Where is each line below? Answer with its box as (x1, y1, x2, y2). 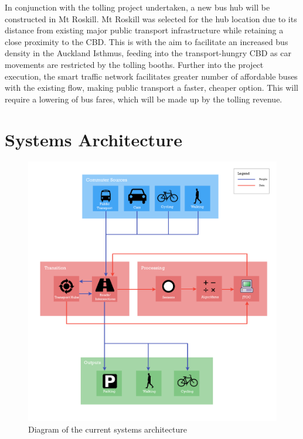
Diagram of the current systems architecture (28, 423, 187, 435)
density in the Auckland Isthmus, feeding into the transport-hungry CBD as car (5, 47, 292, 59)
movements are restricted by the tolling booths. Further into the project (5, 58, 264, 70)
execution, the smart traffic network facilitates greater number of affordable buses (5, 70, 298, 82)
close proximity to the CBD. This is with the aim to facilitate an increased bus (5, 35, 288, 47)
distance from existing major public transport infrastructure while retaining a (5, 24, 284, 36)
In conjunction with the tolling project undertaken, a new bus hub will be (5, 1, 270, 13)
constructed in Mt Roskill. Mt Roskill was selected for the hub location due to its (5, 12, 297, 25)
